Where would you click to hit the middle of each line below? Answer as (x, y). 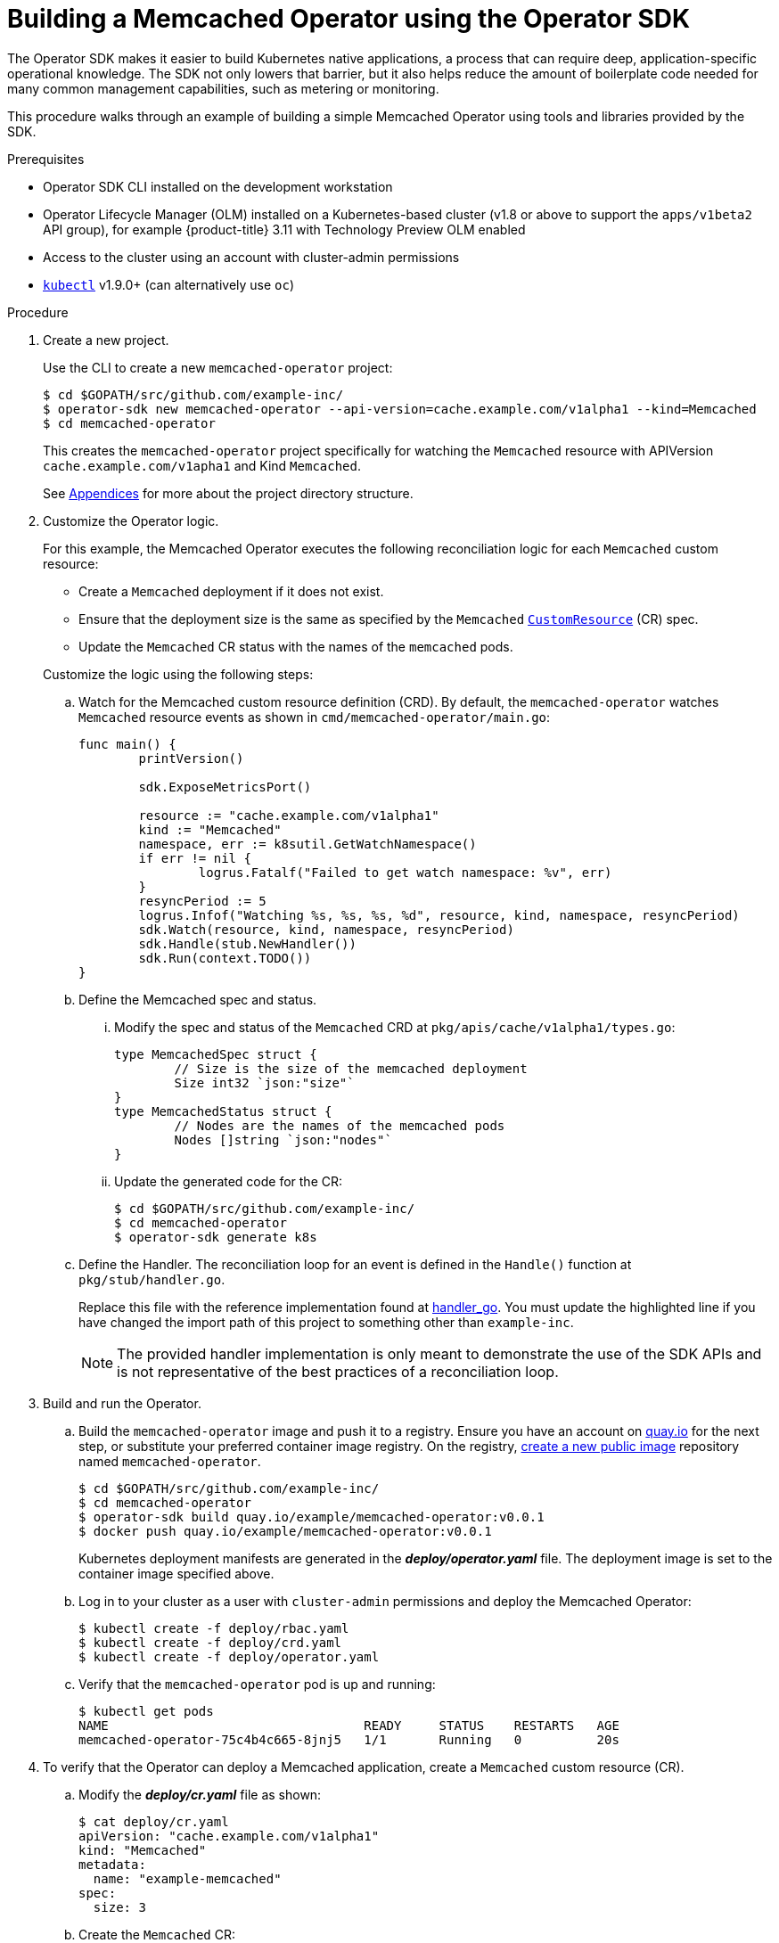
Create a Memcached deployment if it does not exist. (231, 591)
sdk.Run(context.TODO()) (225, 958)
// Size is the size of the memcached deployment (351, 1068)
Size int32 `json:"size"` (264, 1082)
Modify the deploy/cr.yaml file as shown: (200, 1794)
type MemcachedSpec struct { (216, 1054)
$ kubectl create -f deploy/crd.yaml (210, 1642)
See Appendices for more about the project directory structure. (228, 493)
